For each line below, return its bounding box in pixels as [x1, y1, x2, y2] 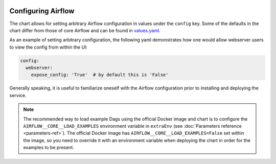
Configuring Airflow [9, 7, 75, 15]
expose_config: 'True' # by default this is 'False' [31, 72, 169, 78]
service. [9, 92, 27, 98]
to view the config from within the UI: [9, 44, 88, 50]
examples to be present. [23, 145, 74, 151]
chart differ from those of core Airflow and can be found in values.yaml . [9, 27, 160, 33]
